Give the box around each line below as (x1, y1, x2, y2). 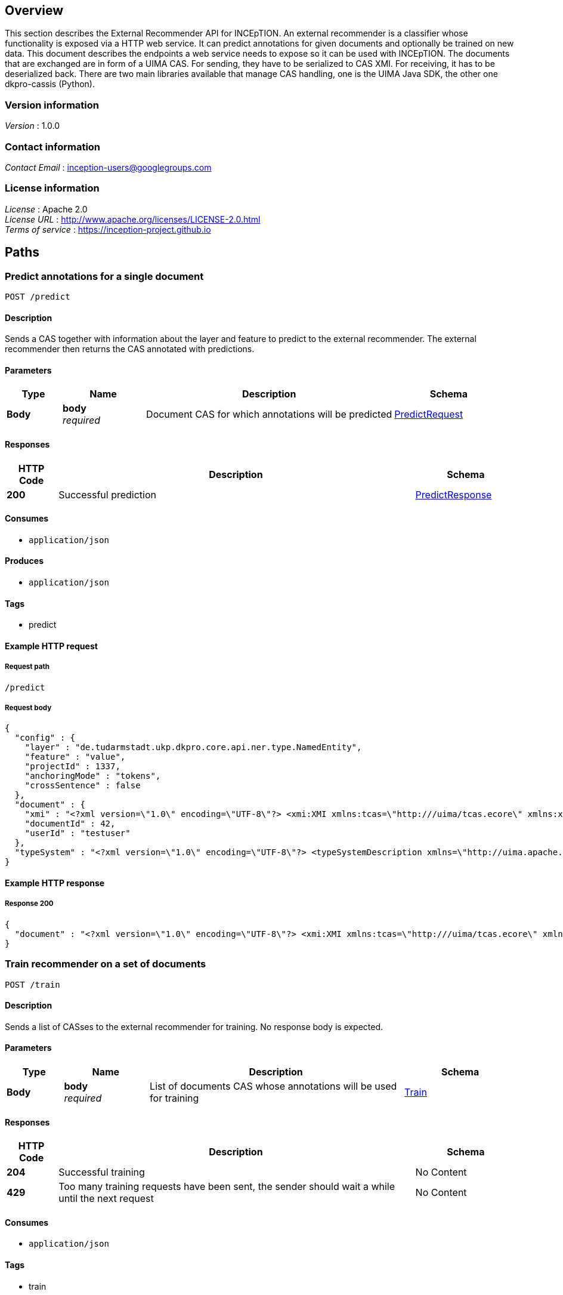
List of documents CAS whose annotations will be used (150, 1080, 397, 1092)
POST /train (5, 979, 60, 989)
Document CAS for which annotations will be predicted (146, 408, 392, 421)
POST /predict (5, 291, 70, 301)
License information (5, 182, 100, 195)
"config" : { (14, 733, 76, 743)
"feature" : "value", (24, 752, 126, 762)
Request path (5, 662, 50, 671)
